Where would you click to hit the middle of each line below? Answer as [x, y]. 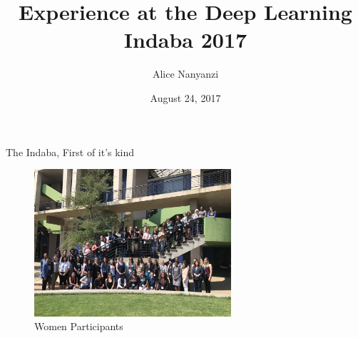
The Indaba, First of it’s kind [70, 152]
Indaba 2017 [185, 40]
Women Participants [79, 326]
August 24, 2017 [185, 97]
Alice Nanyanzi [185, 74]
